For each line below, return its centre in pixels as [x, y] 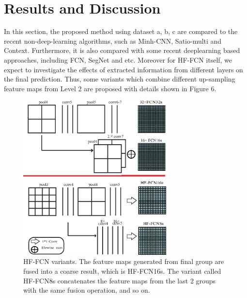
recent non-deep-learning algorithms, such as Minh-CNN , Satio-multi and [113, 41]
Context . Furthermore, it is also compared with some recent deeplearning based [122, 50]
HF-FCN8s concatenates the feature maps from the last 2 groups [120, 280]
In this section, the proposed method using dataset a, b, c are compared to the [121, 31]
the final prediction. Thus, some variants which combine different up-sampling [120, 79]
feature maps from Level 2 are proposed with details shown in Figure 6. [110, 88]
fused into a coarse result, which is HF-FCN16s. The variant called [122, 271]
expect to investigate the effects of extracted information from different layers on [123, 69]
